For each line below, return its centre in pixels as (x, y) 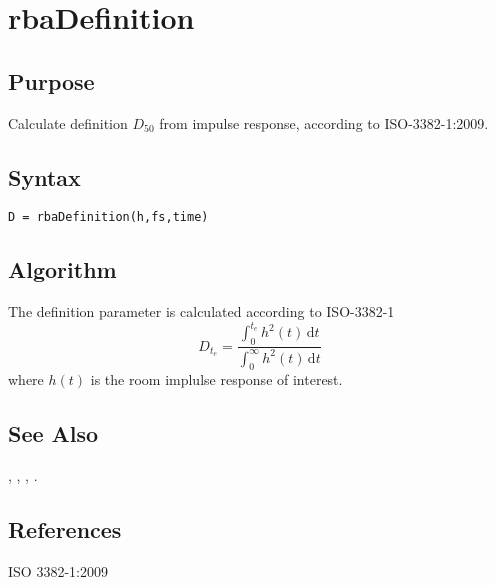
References (65, 529)
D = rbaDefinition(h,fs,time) (108, 217)
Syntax (44, 176)
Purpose (51, 80)
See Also (53, 433)
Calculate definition (68, 122)
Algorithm (62, 269)
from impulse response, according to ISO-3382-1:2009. (324, 122)
